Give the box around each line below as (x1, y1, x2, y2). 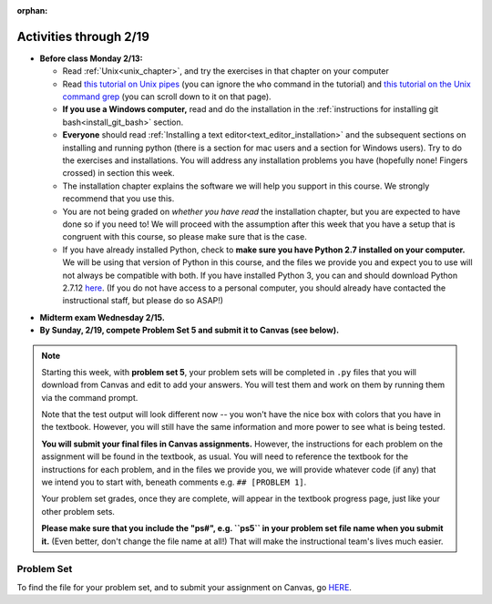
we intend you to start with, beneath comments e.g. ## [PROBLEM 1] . (41, 476, 307, 487)
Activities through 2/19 (16, 28, 150, 45)
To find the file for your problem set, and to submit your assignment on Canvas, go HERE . (16, 581, 353, 592)
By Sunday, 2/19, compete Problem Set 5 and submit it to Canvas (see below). (39, 324, 340, 336)
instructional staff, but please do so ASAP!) (62, 295, 223, 306)
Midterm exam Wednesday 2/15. (39, 312, 166, 322)
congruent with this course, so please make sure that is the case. (62, 231, 307, 242)
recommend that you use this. (62, 193, 175, 204)
